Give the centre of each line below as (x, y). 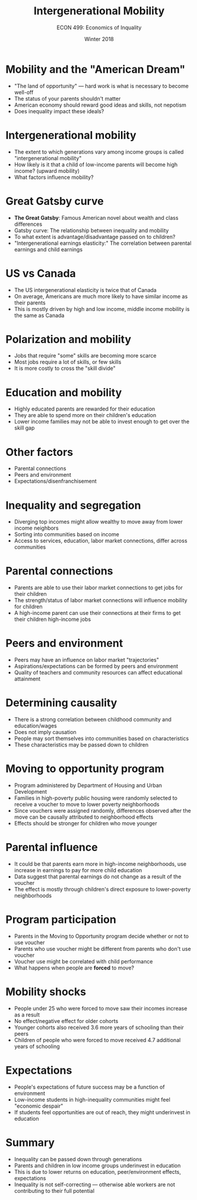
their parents (30, 303)
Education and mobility (64, 392)
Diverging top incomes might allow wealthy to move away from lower (99, 522)
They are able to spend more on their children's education (85, 415)
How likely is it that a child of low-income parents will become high (96, 164)
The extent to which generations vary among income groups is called (99, 152)
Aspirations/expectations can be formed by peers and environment (96, 666)
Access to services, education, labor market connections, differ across (101, 541)
